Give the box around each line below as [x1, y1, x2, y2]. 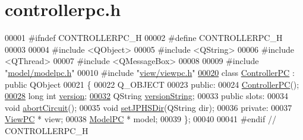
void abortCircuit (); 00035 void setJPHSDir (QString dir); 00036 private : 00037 [5, 101, 292, 113]
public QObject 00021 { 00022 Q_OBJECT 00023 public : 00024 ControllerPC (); [5, 78, 299, 90]
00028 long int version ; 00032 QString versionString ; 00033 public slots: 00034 [5, 90, 288, 102]
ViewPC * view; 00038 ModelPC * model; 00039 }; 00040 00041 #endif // [5, 113, 276, 125]
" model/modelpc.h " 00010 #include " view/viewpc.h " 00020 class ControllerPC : [5, 66, 295, 78]
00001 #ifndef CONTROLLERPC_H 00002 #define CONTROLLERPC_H [5, 31, 283, 44]
